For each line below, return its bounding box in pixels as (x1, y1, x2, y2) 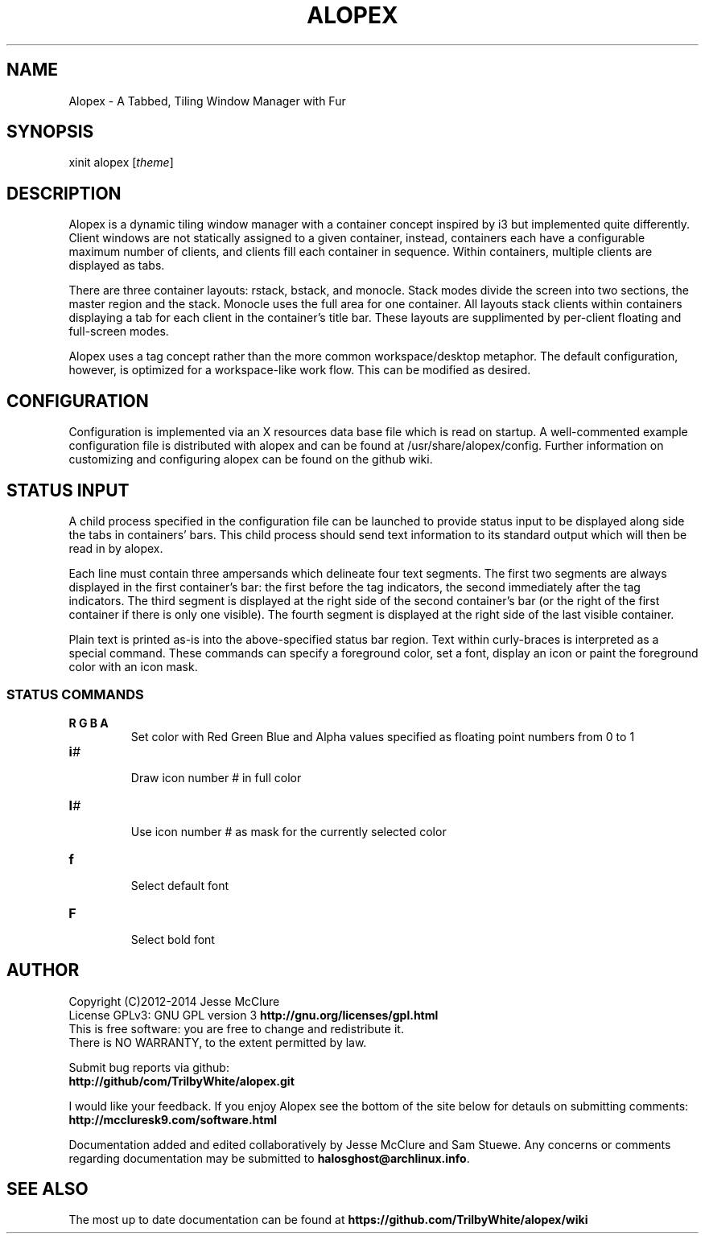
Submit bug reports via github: (68, 1060, 229, 1074)
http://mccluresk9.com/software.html (68, 1112, 278, 1127)
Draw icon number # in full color (130, 770, 302, 785)
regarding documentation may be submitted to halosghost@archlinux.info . (68, 1151, 470, 1165)
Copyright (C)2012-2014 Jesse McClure (68, 994, 280, 1008)
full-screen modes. (68, 324, 169, 339)
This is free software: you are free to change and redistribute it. (68, 1021, 404, 1036)
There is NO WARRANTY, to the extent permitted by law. (68, 1035, 367, 1049)
